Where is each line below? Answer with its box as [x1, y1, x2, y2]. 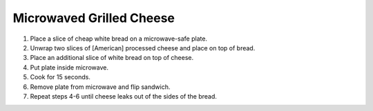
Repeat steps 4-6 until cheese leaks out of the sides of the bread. [30, 92, 218, 100]
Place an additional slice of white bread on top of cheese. [30, 54, 193, 62]
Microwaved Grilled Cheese [12, 10, 175, 26]
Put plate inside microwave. [30, 63, 108, 72]
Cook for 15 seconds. [30, 73, 91, 81]
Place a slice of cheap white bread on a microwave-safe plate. [30, 34, 207, 43]
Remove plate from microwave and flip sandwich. [30, 83, 171, 91]
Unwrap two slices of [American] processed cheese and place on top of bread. [30, 43, 256, 52]
